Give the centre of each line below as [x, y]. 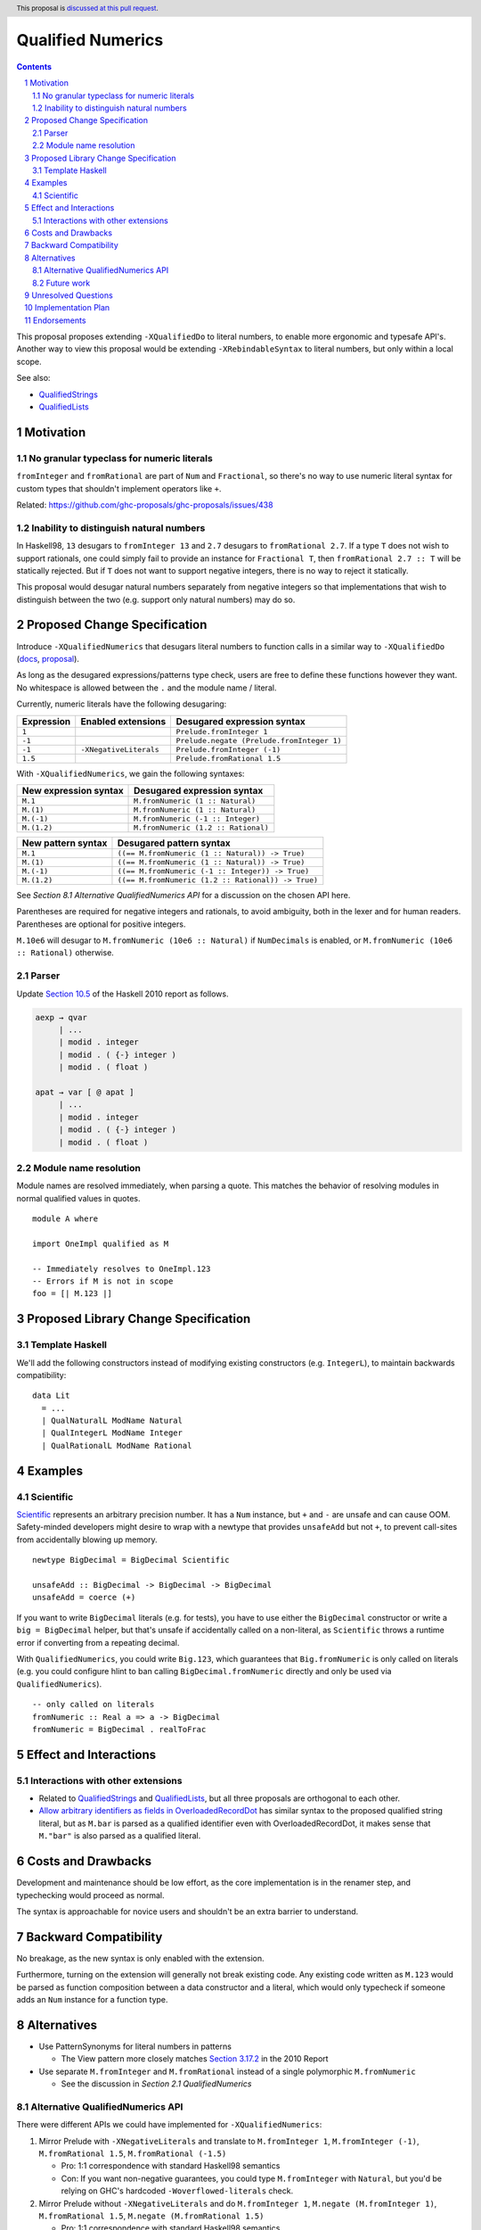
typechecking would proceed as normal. [90, 1895]
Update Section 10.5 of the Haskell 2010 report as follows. [122, 994]
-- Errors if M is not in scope [103, 1281]
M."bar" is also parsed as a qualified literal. [120, 1836]
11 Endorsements [55, 320]
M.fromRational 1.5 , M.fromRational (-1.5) [133, 2153]
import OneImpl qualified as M [101, 1243]
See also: [33, 378]
